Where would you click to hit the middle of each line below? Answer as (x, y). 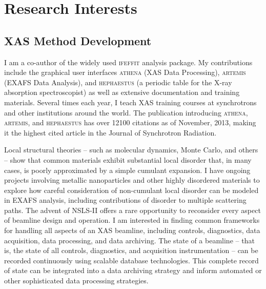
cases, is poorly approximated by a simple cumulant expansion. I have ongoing (127, 170)
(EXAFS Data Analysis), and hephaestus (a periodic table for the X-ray (118, 82)
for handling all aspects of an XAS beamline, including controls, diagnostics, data (132, 230)
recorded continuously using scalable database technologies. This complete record (131, 260)
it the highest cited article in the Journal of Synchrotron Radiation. (110, 132)
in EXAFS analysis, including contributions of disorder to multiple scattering (125, 200)
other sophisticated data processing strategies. (76, 281)
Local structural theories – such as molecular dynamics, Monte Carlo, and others (131, 150)
